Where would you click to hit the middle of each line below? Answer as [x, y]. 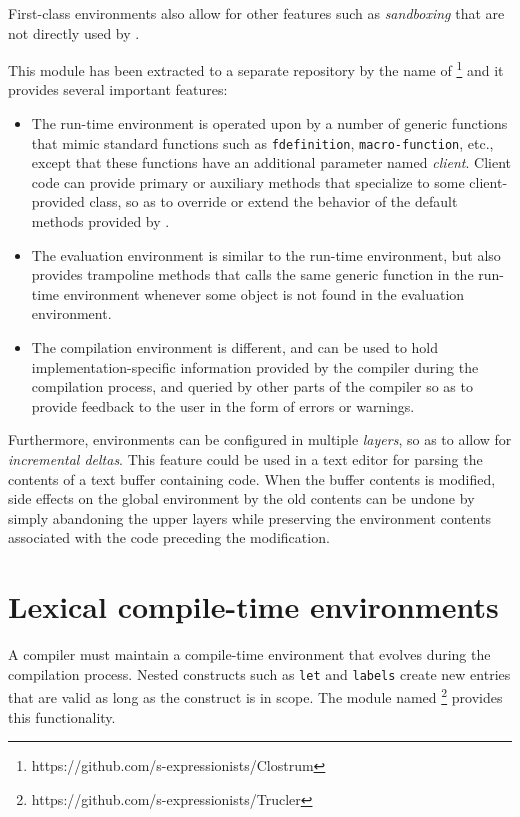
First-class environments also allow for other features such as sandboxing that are [256, 13]
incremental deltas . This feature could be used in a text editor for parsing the [245, 459]
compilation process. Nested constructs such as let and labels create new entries [259, 673]
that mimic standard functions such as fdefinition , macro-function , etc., [262, 142]
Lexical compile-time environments [253, 606]
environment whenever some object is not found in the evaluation [264, 293]
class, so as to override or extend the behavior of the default [273, 201]
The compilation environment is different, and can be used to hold [235, 347]
